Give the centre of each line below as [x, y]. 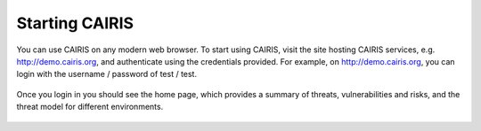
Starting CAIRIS [75, 23]
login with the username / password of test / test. [107, 74]
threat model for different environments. [90, 107]
